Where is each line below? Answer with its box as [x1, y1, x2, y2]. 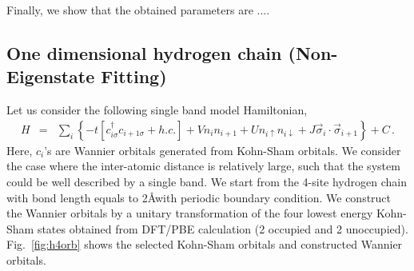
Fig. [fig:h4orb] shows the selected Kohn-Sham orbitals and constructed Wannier [6, 236, 403, 253]
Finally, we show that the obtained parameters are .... [6, 2, 270, 18]
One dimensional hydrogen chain [6, 40, 282, 65]
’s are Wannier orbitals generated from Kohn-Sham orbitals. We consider [44, 141, 401, 158]
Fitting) [101, 64, 167, 89]
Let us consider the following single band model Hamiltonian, [6, 102, 308, 118]
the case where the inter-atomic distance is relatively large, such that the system [6, 157, 400, 174]
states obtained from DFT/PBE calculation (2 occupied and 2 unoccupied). [37, 220, 408, 237]
